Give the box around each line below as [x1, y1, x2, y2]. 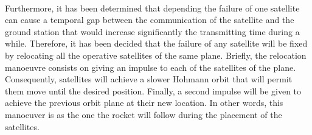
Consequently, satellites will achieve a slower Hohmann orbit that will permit [5, 73, 293, 85]
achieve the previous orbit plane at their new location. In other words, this [5, 96, 283, 109]
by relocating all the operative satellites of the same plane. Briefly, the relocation [5, 48, 307, 61]
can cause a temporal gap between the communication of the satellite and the [5, 13, 294, 26]
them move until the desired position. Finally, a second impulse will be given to [5, 84, 302, 97]
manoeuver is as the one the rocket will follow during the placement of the [5, 108, 282, 120]
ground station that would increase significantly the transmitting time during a [5, 25, 300, 38]
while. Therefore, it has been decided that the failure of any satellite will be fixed [5, 37, 308, 50]
